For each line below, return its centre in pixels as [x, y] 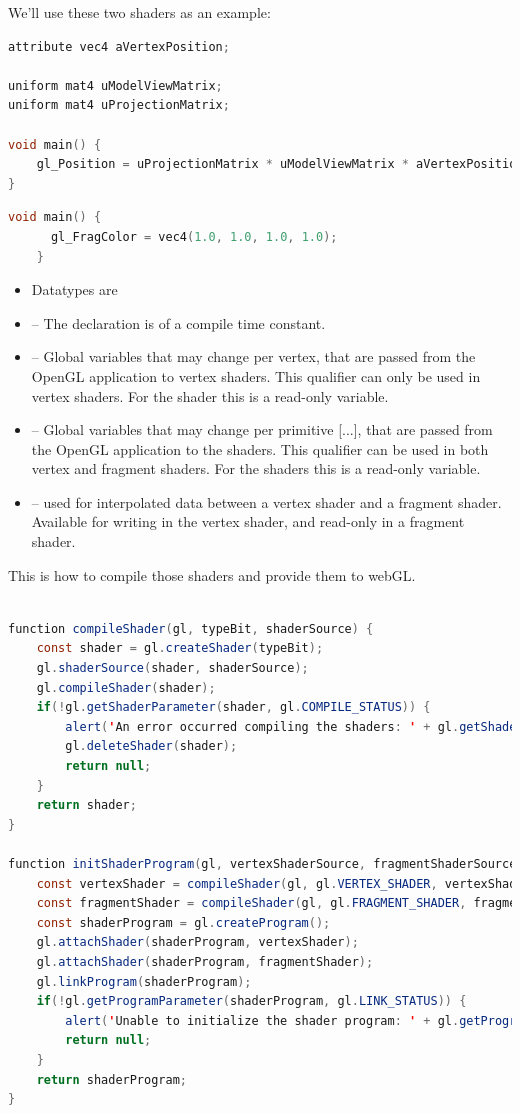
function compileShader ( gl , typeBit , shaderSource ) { [191, 628]
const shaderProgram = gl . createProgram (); [183, 922]
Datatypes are [74, 289]
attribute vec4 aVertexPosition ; [119, 46]
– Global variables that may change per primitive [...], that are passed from [262, 429]
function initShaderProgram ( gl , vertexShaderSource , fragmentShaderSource [262, 863]
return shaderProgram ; [111, 1079]
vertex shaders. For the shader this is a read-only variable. [210, 395]
